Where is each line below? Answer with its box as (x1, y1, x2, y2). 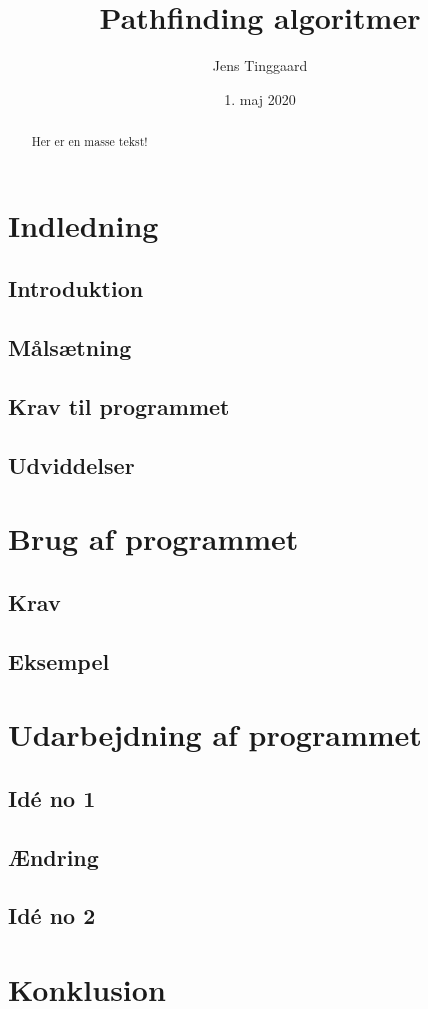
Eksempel (8, 645, 110, 676)
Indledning (8, 204, 159, 245)
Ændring (8, 841, 99, 872)
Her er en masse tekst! (31, 133, 148, 150)
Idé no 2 (8, 900, 96, 931)
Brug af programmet (8, 518, 299, 559)
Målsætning (8, 332, 132, 363)
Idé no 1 (8, 782, 96, 813)
